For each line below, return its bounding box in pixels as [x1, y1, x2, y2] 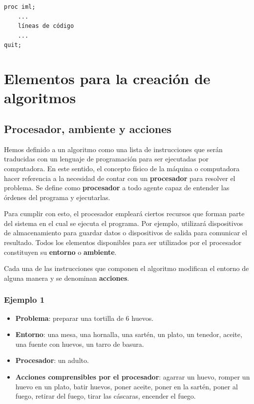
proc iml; [4, 3, 36, 10]
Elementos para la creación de [4, 68, 211, 89]
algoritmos [4, 88, 76, 108]
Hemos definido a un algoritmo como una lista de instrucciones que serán [4, 144, 223, 154]
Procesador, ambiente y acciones [4, 121, 171, 136]
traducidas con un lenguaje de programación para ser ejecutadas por [4, 154, 209, 164]
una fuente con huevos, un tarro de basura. [15, 338, 144, 349]
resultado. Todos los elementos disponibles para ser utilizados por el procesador [4, 237, 242, 247]
